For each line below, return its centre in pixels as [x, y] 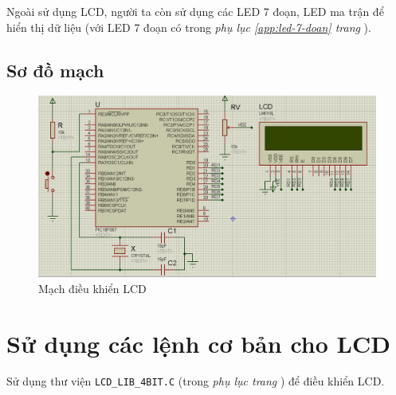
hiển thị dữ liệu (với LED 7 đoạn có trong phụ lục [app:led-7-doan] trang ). [189, 27]
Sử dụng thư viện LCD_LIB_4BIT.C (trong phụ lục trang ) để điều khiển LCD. [196, 381]
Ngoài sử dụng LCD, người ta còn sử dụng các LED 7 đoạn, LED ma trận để [195, 11]
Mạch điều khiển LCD [92, 288]
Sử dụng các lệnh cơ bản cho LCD [198, 343]
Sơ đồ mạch [55, 70]
